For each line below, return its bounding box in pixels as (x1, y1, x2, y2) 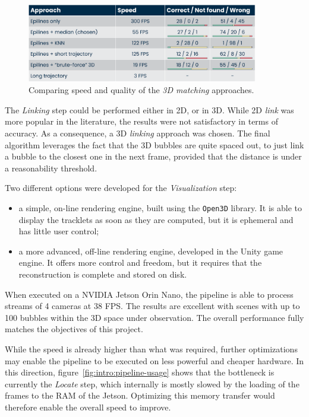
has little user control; (18, 225, 99, 237)
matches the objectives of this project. (5, 323, 143, 335)
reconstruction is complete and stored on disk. (18, 268, 187, 281)
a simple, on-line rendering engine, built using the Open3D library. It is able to (18, 202, 302, 214)
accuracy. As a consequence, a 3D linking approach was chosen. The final (5, 127, 270, 139)
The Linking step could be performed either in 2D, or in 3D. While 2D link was (5, 103, 294, 116)
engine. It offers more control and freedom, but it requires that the (18, 256, 262, 269)
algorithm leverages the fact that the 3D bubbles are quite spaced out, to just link (5, 138, 304, 151)
